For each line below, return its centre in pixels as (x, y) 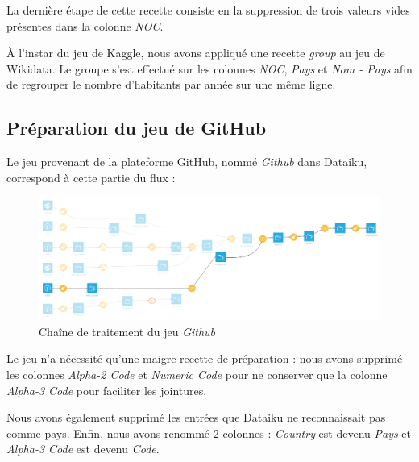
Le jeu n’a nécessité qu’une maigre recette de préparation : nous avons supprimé (205, 358)
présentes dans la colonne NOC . (85, 25)
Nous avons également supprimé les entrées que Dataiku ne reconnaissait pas (196, 417)
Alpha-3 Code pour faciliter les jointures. (107, 390)
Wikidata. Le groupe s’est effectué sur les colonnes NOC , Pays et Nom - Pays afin (209, 68)
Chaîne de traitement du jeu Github (127, 331)
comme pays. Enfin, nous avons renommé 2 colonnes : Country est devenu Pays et (209, 433)
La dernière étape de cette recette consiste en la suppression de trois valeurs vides (208, 10)
